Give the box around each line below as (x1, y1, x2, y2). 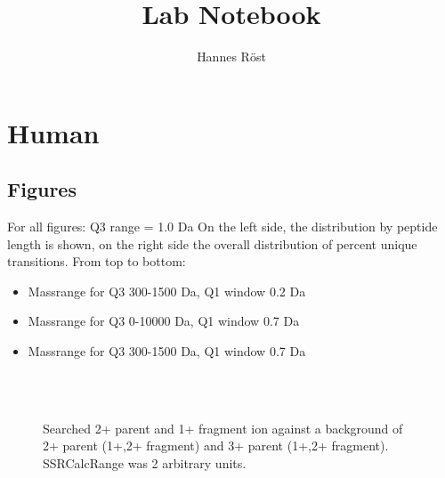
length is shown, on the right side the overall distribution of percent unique (7, 234, 417, 253)
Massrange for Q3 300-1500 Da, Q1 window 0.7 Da (28, 342, 306, 361)
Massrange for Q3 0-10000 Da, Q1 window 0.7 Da (28, 312, 300, 330)
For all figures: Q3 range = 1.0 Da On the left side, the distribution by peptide (7, 217, 438, 236)
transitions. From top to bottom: (7, 252, 186, 271)
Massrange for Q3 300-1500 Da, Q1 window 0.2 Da (28, 281, 306, 300)
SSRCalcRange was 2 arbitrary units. (43, 454, 247, 473)
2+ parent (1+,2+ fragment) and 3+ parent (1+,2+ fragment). (43, 436, 389, 455)
